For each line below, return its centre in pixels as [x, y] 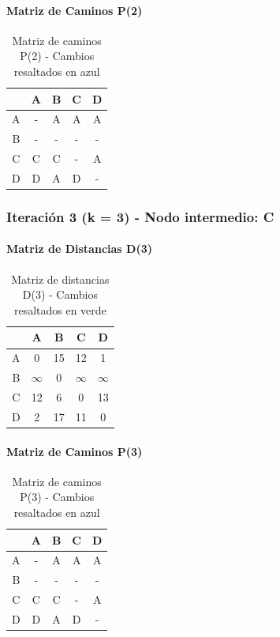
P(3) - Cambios [57, 497]
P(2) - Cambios [57, 56]
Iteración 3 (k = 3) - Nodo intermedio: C [140, 216]
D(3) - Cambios [60, 294]
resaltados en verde [60, 309]
